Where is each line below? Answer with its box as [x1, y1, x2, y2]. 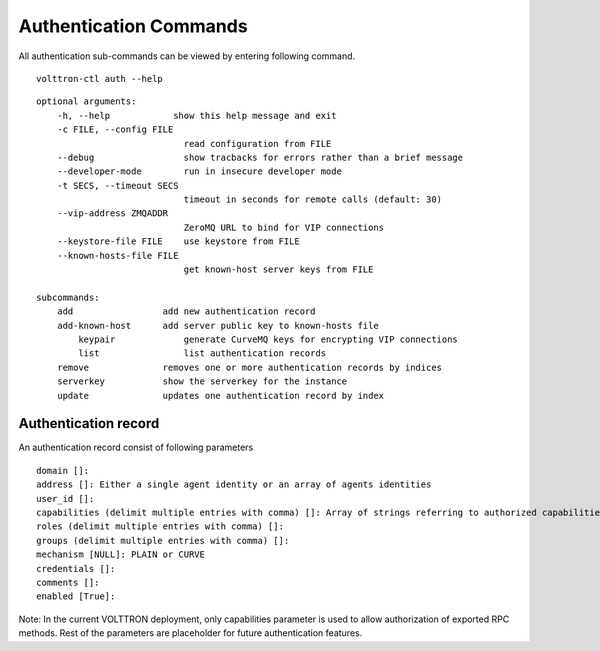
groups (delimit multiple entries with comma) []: [36, 535, 290, 546]
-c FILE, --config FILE [56, 124, 174, 135]
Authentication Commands [18, 15, 249, 37]
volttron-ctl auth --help [36, 73, 164, 84]
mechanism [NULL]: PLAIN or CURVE [36, 549, 205, 560]
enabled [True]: [36, 591, 116, 602]
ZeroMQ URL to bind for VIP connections [183, 221, 385, 233]
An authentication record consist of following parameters [18, 441, 254, 454]
